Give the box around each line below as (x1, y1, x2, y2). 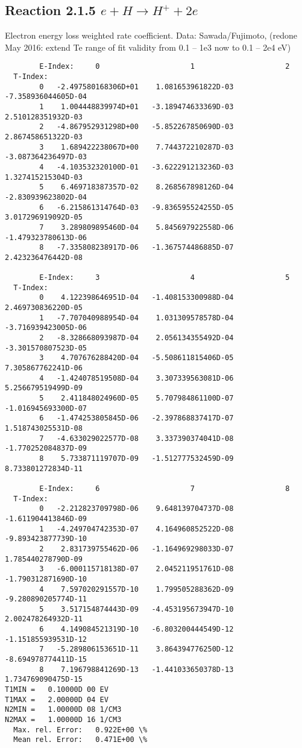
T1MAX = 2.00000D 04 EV (5, 695, 109, 704)
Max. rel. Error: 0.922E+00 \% (13, 725, 148, 734)
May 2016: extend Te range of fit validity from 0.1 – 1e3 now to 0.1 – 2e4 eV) (5, 40, 291, 53)
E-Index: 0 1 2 (39, 62, 290, 71)
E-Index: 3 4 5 (39, 273, 290, 282)
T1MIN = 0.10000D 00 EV (5, 685, 109, 694)
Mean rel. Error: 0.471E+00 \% (13, 735, 148, 744)
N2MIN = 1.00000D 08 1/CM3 (5, 705, 122, 714)
